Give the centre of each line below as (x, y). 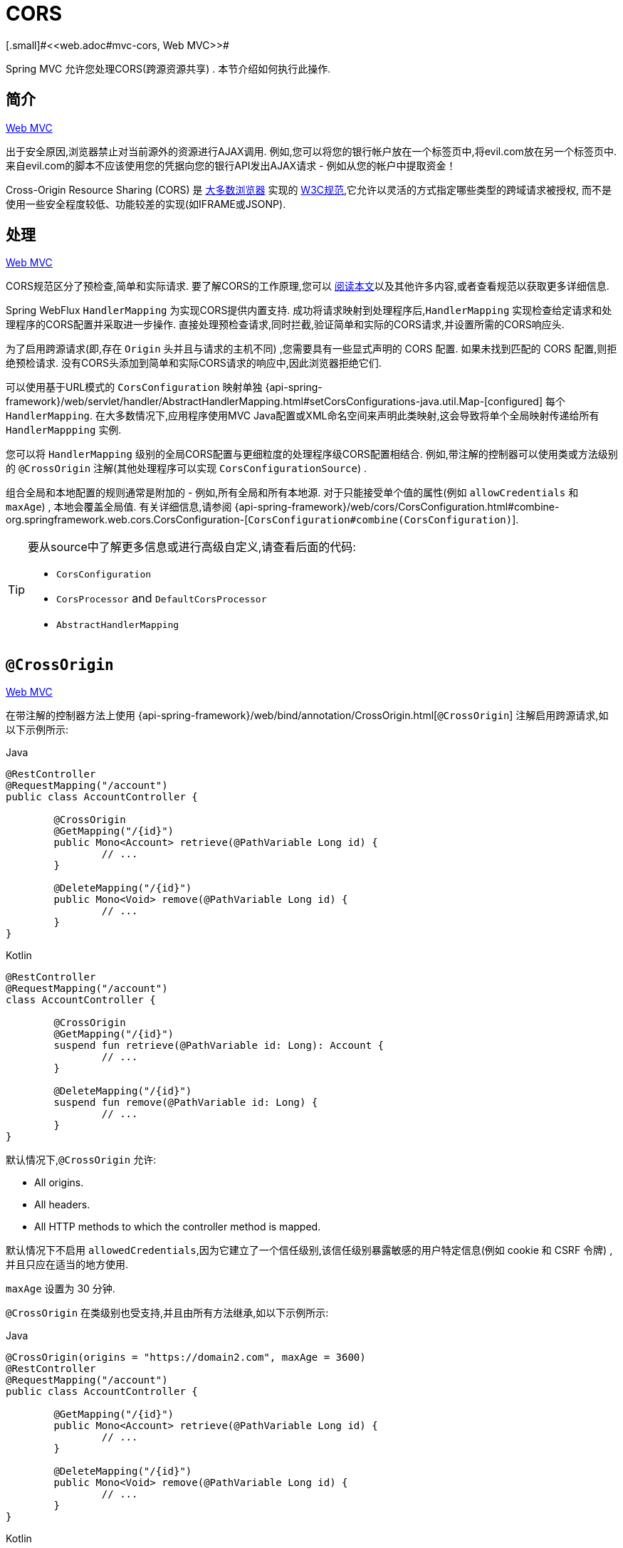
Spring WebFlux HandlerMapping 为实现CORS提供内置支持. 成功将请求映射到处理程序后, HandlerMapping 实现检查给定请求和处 (309, 310)
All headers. (62, 1205)
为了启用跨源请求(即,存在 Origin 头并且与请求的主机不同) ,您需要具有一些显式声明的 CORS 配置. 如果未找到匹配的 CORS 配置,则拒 (311, 349)
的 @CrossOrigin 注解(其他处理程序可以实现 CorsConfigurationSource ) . (187, 469)
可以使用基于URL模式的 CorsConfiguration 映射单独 (134, 387)
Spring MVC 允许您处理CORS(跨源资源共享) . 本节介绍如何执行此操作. (168, 68)
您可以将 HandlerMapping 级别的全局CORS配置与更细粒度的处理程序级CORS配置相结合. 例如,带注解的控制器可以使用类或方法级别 (312, 454)
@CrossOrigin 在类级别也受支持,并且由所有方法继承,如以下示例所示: (167, 1313)
